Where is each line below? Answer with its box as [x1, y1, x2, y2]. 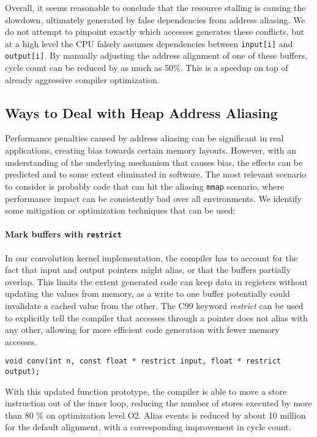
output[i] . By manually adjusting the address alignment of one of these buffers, [5, 49, 308, 62]
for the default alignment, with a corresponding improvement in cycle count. [5, 420, 291, 433]
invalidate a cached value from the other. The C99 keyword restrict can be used [5, 299, 304, 312]
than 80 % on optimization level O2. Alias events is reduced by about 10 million [5, 408, 306, 421]
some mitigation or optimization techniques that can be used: [5, 204, 236, 217]
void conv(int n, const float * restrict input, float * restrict [5, 357, 282, 366]
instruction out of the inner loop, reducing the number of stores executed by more [5, 397, 312, 409]
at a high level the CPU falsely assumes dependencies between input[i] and [5, 37, 293, 50]
